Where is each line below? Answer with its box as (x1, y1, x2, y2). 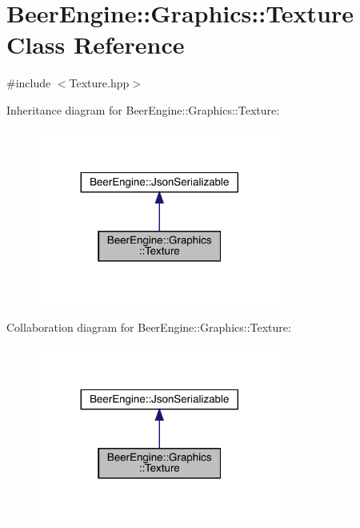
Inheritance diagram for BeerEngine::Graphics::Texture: (6, 101, 280, 118)
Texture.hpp (69, 75, 130, 91)
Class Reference (6, 28, 185, 61)
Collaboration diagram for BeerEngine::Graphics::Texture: (6, 318, 291, 335)
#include (6, 75, 51, 91)
